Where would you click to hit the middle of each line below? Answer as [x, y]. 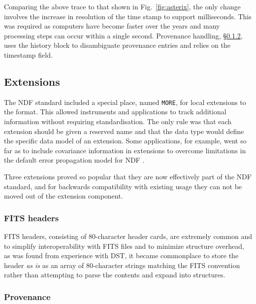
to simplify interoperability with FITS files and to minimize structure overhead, [124, 246]
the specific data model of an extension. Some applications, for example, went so [125, 141]
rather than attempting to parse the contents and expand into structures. [115, 275]
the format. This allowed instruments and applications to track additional [115, 112]
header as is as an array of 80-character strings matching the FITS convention [122, 265]
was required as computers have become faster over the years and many [112, 26]
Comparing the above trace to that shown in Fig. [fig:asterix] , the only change [122, 6]
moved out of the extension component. [64, 196]
